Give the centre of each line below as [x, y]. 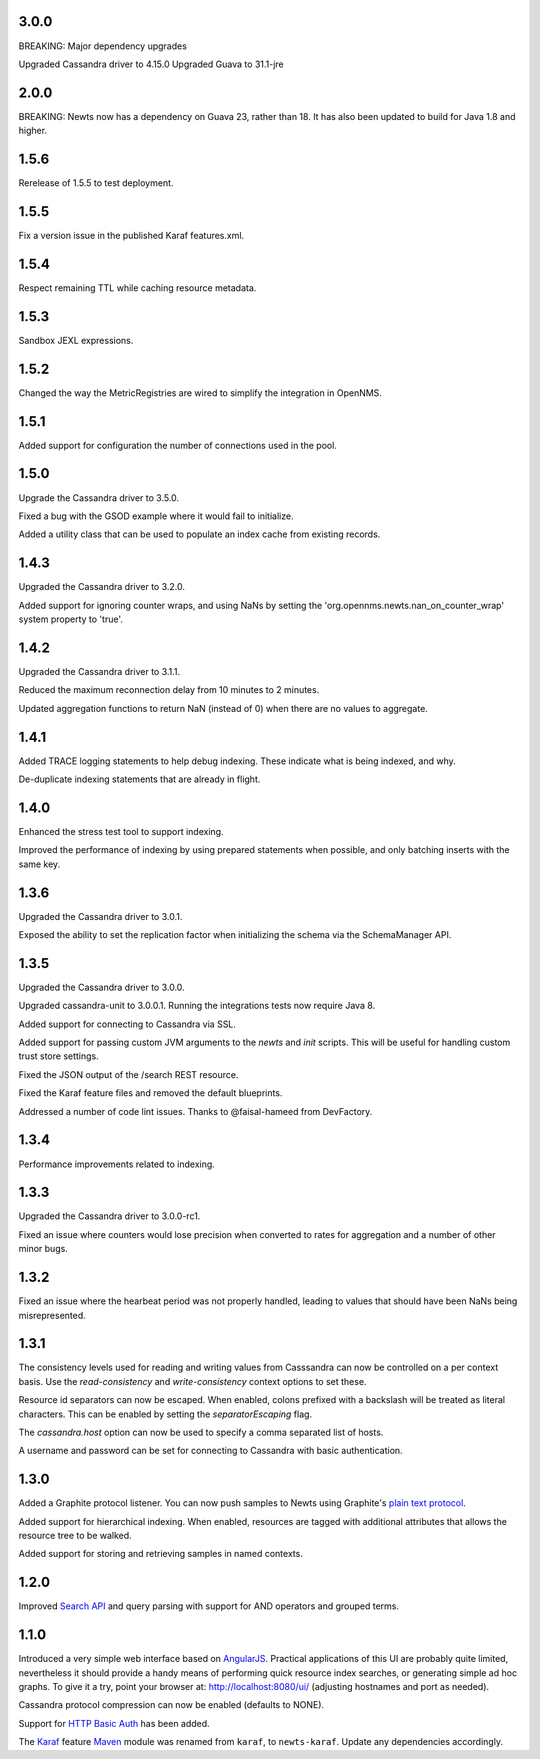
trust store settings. [58, 1056]
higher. [33, 131]
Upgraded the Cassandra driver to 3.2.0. [101, 587]
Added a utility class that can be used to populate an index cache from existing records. [199, 534]
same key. [39, 864]
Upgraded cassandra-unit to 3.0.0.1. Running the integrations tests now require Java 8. [197, 1006]
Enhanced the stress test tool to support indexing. [121, 831]
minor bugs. [43, 1249]
